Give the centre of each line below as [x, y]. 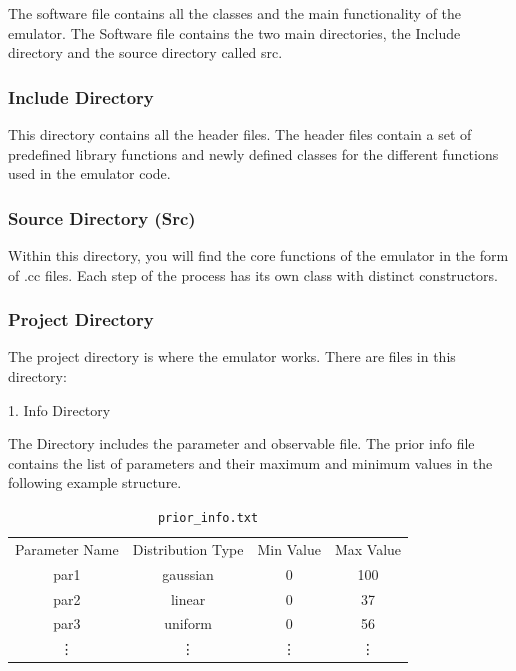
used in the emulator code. [89, 173]
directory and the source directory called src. [145, 52]
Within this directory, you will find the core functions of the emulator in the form [258, 255]
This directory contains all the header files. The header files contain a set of [240, 134]
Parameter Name [67, 548]
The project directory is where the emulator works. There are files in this [232, 356]
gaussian [188, 573]
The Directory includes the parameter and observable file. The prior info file [241, 443]
